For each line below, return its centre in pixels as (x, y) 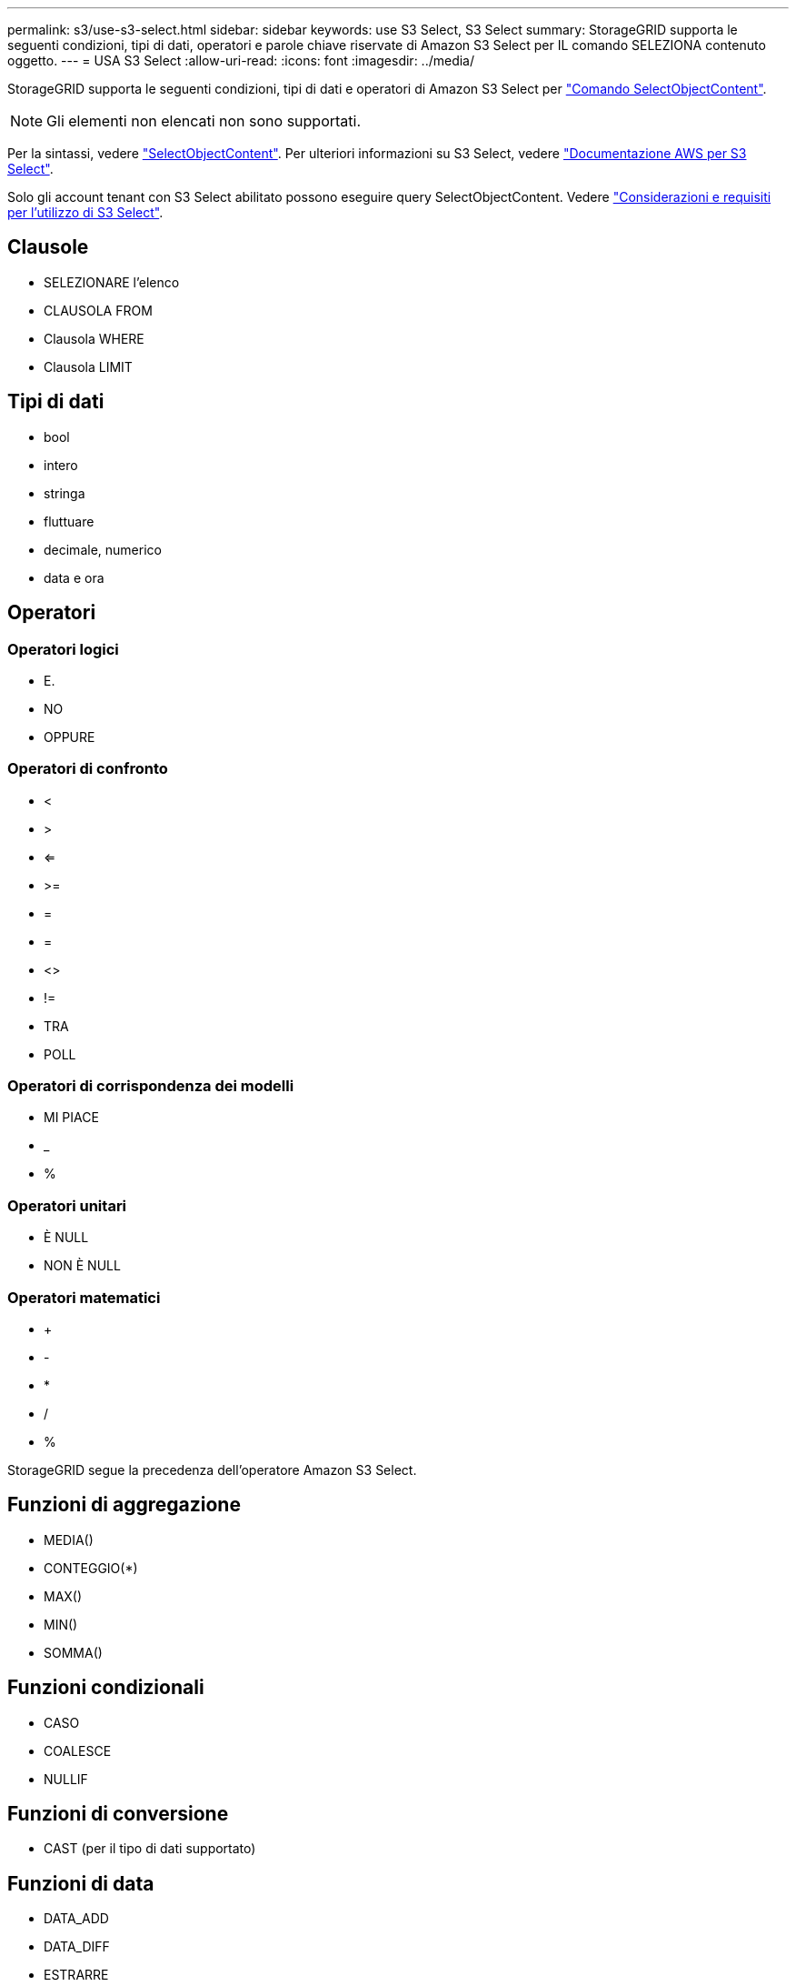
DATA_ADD (76, 1919)
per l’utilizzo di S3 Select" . (85, 212)
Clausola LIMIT (88, 366)
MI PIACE (71, 1118)
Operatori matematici (84, 1297)
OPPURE (70, 737)
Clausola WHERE (94, 338)
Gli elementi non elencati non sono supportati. (204, 121)
